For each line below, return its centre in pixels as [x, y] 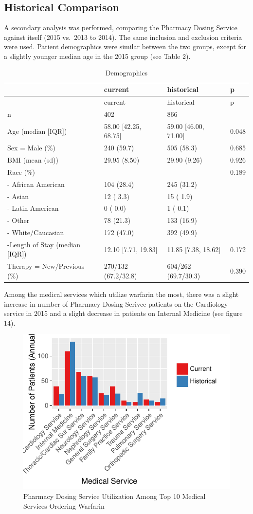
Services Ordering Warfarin [64, 505]
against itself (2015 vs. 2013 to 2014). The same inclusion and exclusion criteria [123, 37]
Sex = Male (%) [31, 148]
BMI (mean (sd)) [33, 159]
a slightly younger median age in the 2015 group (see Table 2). [97, 56]
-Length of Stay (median [44, 244]
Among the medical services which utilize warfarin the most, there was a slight [121, 294]
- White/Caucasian [36, 232]
